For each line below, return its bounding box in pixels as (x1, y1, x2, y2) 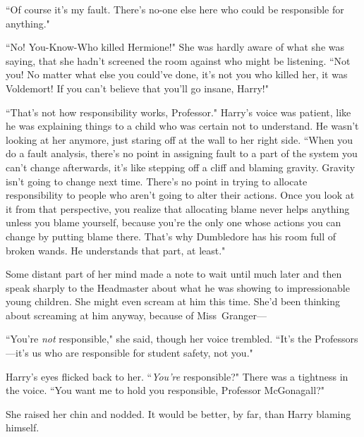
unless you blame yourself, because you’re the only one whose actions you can (6, 215, 341, 230)
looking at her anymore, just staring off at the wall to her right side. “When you (6, 132, 353, 147)
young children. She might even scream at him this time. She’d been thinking (6, 294, 340, 309)
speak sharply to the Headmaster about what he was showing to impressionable (6, 280, 350, 295)
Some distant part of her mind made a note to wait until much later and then (6, 266, 342, 281)
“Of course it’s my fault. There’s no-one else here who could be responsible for (6, 2, 344, 16)
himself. (6, 420, 40, 435)
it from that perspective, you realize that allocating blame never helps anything (6, 201, 350, 216)
